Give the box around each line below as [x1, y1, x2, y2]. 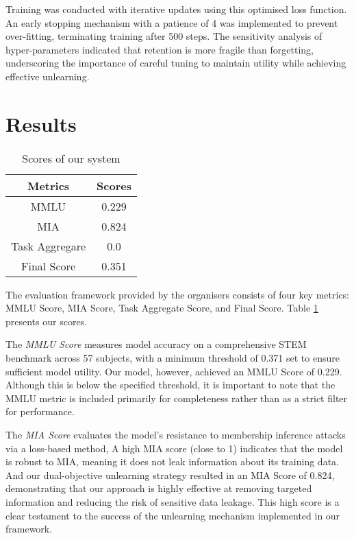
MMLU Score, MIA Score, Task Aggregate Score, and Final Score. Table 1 [5, 301, 318, 315]
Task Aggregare [11, 237, 86, 254]
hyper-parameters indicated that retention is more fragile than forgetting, [5, 42, 314, 56]
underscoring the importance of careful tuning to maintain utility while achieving [5, 56, 346, 70]
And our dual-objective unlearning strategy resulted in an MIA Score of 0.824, [5, 467, 335, 482]
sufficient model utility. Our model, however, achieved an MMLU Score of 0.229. [5, 364, 342, 378]
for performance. [5, 404, 75, 419]
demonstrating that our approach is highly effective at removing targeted [5, 481, 312, 495]
